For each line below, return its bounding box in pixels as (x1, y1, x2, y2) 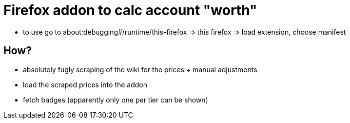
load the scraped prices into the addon (23, 80, 147, 89)
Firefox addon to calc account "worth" (3, 2, 257, 19)
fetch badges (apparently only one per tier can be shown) (23, 95, 208, 104)
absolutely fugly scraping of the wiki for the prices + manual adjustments (23, 65, 257, 74)
